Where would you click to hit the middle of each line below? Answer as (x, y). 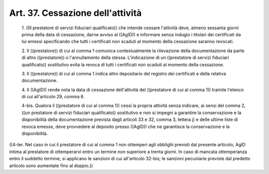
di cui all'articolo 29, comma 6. (53, 97)
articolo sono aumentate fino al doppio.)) (51, 166)
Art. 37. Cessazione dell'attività (75, 13)
